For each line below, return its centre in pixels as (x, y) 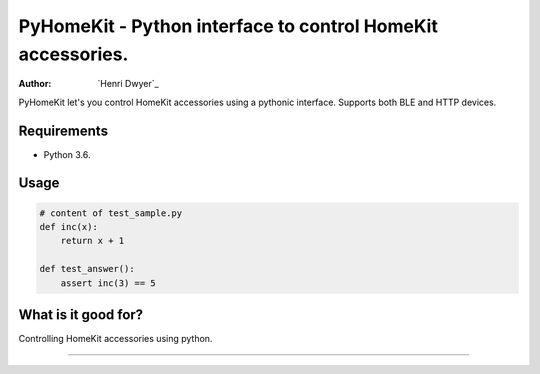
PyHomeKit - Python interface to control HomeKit (228, 26)
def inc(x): (69, 227)
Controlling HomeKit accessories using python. (115, 339)
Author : (35, 84)
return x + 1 (92, 241)
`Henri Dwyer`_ (128, 84)
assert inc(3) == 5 (108, 283)
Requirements (63, 130)
